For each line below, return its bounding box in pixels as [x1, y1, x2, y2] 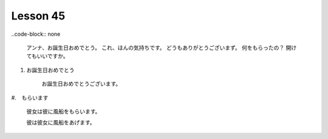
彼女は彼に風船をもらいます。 [26, 107, 101, 115]
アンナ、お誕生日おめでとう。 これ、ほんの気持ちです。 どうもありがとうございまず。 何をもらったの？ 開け [26, 44, 297, 51]
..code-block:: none [11, 30, 61, 38]
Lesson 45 [11, 9, 66, 22]
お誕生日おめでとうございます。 [41, 80, 121, 87]
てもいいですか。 [26, 52, 69, 60]
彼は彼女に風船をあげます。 [26, 119, 95, 126]
